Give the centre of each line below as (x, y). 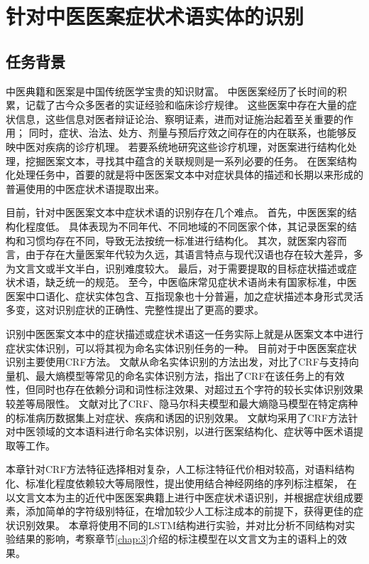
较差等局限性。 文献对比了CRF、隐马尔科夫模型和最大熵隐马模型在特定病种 (182, 404)
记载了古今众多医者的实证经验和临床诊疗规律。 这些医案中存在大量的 (186, 105)
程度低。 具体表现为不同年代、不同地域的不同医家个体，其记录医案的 (186, 226)
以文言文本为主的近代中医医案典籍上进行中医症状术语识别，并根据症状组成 (180, 497)
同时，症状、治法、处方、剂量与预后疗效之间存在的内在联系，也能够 (188, 133)
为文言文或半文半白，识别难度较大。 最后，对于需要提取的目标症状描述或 (176, 268)
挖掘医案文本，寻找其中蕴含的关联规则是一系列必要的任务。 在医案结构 (191, 160)
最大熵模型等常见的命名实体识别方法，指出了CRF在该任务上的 (180, 375)
